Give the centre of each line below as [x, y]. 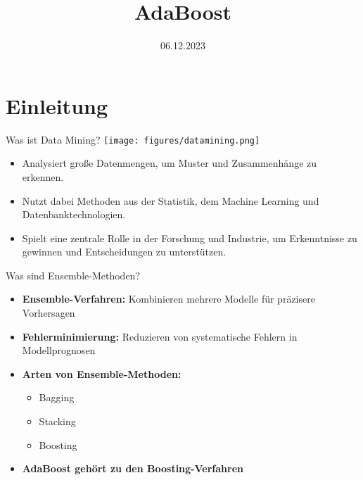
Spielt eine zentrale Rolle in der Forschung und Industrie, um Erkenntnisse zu [190, 238]
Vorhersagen [49, 313]
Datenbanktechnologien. [74, 214]
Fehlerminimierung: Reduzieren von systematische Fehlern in [160, 336]
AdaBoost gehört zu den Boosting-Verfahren [133, 468]
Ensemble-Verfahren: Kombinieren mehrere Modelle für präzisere [168, 299]
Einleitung [57, 105]
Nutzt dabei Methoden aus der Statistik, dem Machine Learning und [171, 200]
